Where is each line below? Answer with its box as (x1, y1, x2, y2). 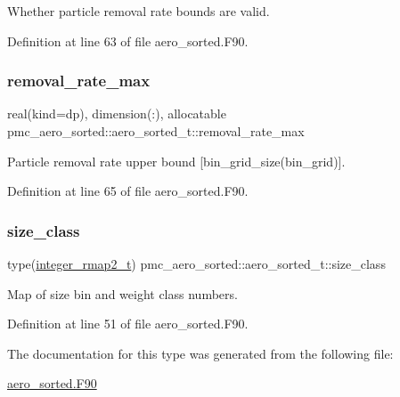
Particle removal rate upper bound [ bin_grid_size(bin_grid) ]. (7, 151, 346, 170)
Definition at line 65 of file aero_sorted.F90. (7, 182, 249, 200)
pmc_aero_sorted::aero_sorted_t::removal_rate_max (7, 122, 305, 140)
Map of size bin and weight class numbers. (7, 284, 238, 303)
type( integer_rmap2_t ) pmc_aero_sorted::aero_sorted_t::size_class (7, 255, 386, 272)
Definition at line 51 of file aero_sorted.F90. (7, 314, 249, 333)
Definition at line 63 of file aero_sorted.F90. (7, 31, 249, 50)
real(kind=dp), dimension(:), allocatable (7, 104, 226, 123)
